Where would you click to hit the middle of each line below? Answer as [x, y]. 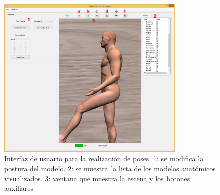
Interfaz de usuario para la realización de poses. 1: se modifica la [104, 158]
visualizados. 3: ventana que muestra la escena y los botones [97, 178]
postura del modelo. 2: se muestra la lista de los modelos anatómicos [110, 168]
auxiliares [19, 188]
